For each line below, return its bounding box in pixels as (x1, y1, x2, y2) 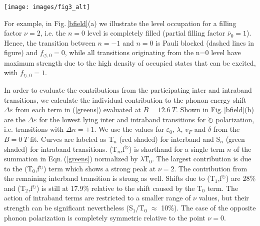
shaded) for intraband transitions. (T (4, 143, 117, 154)
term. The (207, 182, 238, 193)
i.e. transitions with (4, 124, 64, 134)
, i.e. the (40, 28, 66, 38)
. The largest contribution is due (152, 153, 251, 164)
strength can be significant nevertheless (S (4, 202, 133, 213)
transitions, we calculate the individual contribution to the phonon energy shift (4, 94, 246, 105)
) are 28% (225, 173, 256, 183)
